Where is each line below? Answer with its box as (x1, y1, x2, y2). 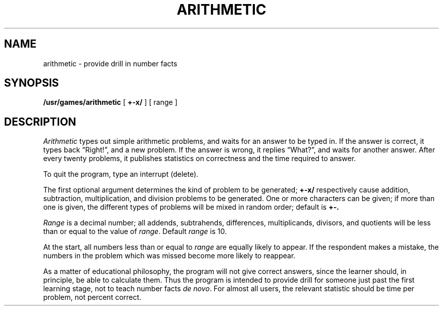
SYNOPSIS (4, 76, 59, 90)
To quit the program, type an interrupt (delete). (43, 170, 199, 179)
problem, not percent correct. (43, 293, 142, 302)
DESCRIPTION (4, 115, 76, 128)
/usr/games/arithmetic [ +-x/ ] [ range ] (43, 98, 178, 107)
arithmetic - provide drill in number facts (43, 59, 178, 68)
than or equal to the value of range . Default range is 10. (43, 227, 227, 236)
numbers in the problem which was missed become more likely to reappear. (43, 251, 296, 260)
